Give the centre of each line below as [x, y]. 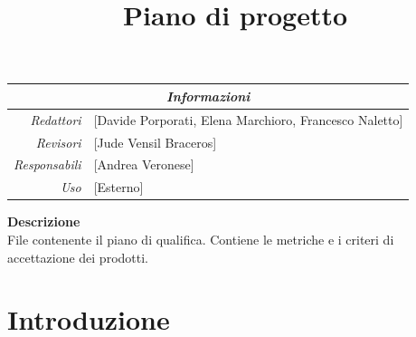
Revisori [58, 142]
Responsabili [47, 164]
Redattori [56, 119]
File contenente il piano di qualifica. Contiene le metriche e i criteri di [201, 239]
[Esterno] [118, 187]
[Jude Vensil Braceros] [155, 142]
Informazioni [208, 96]
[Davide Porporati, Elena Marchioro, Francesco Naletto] [248, 119]
